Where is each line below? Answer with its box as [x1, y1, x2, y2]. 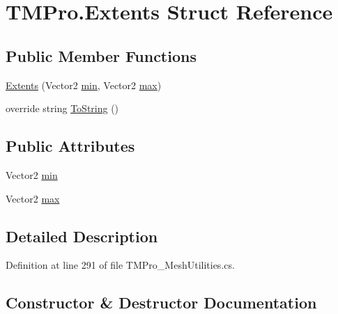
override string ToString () [6, 101, 119, 116]
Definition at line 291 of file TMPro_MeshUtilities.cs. [6, 258, 235, 272]
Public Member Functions [6, 45, 197, 66]
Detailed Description [6, 225, 158, 246]
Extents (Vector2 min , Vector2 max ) [6, 77, 162, 92]
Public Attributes [6, 135, 135, 157]
